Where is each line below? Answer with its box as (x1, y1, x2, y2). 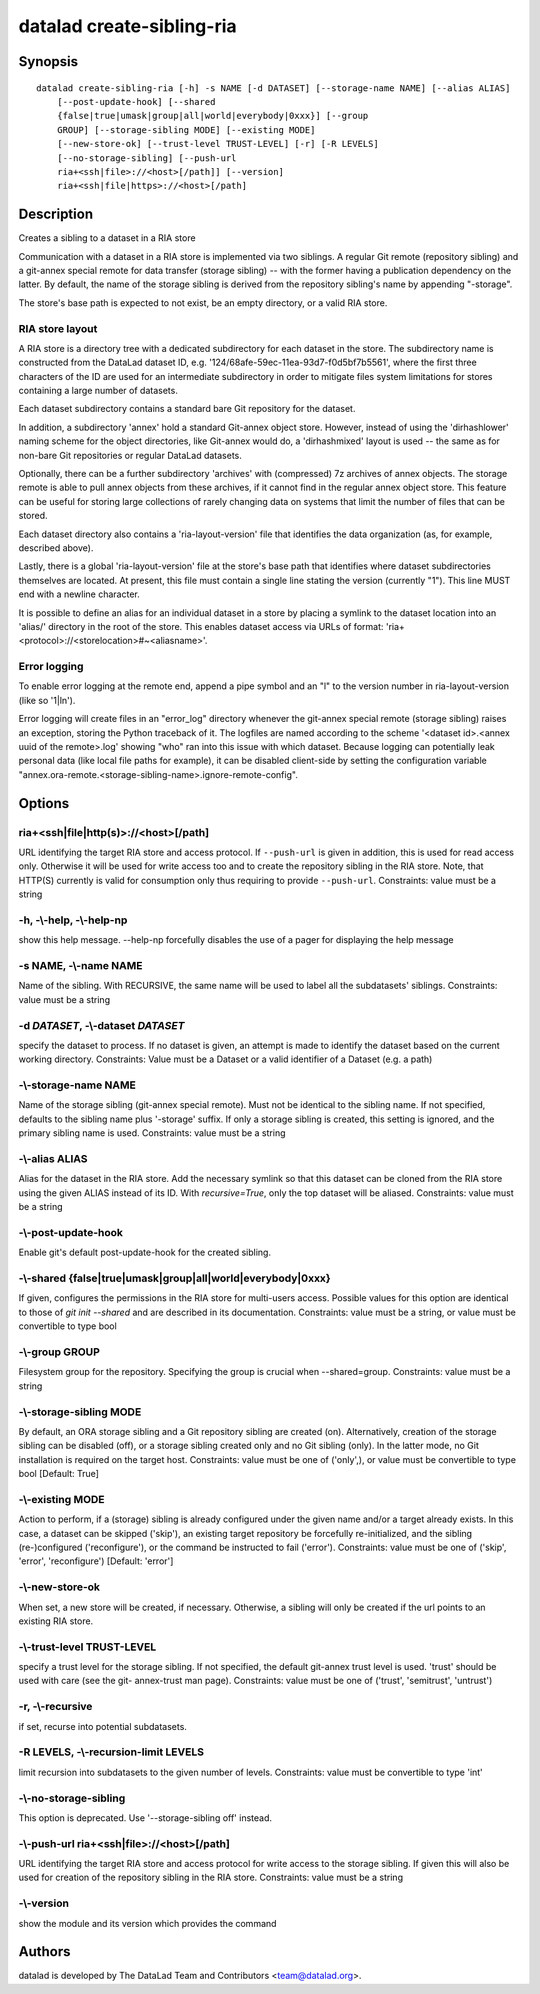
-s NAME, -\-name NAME (18, 959, 143, 973)
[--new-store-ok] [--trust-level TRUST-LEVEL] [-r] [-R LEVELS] (56, 138, 379, 150)
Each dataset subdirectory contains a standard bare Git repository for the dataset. (18, 403, 356, 415)
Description (18, 206, 94, 223)
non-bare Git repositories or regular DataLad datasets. (18, 449, 242, 461)
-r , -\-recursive (18, 1700, 93, 1714)
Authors (18, 1943, 71, 1960)
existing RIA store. (18, 1615, 94, 1627)
